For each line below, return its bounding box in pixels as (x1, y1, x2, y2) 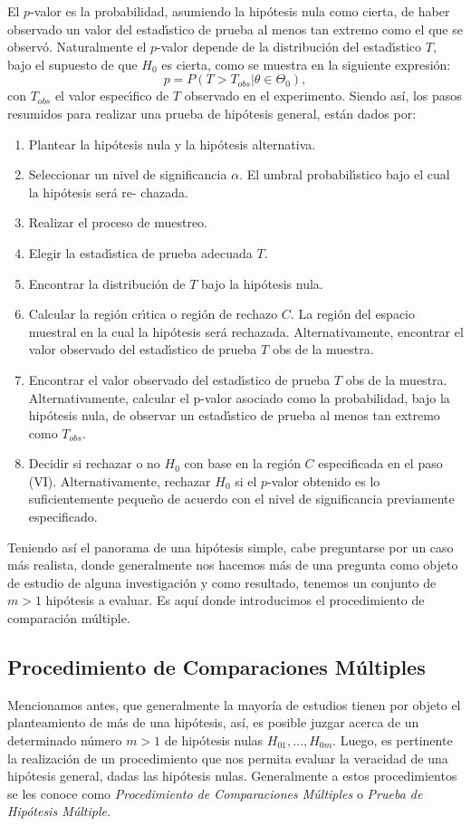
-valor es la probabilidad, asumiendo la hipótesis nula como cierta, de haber (30, 2, 450, 20)
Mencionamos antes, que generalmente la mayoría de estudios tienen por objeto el (7, 695, 461, 714)
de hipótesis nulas (164, 731, 264, 750)
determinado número (7, 731, 122, 750)
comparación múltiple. (7, 609, 130, 628)
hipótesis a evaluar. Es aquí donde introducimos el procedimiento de (45, 591, 425, 610)
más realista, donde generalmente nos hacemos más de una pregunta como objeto (7, 555, 458, 574)
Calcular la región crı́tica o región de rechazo (28, 304, 278, 323)
